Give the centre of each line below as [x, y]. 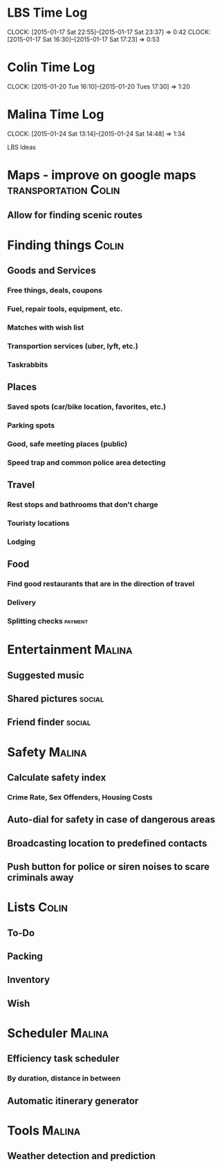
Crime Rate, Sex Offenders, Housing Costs [80, 797]
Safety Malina [47, 752]
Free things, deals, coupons [55, 290]
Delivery [22, 603]
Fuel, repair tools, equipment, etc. [65, 308]
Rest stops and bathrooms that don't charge [83, 504]
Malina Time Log [56, 115]
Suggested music [46, 675]
